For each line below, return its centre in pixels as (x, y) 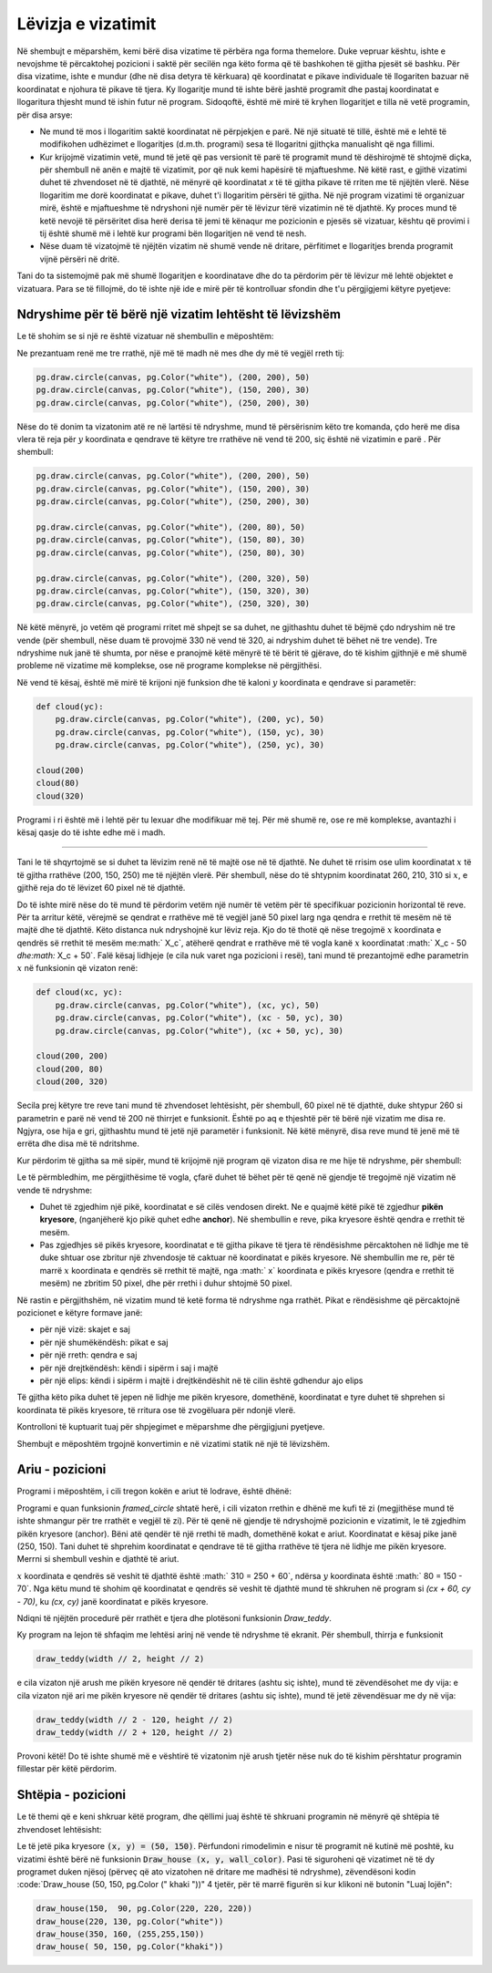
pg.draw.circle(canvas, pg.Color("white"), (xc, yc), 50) (187, 1005)
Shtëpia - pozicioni (72, 1795)
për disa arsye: (45, 115)
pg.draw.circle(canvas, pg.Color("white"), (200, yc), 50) (190, 719)
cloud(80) (58, 783)
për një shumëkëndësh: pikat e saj (104, 1342)
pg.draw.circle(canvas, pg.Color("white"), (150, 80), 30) (170, 540)
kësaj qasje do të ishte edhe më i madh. (91, 832)
